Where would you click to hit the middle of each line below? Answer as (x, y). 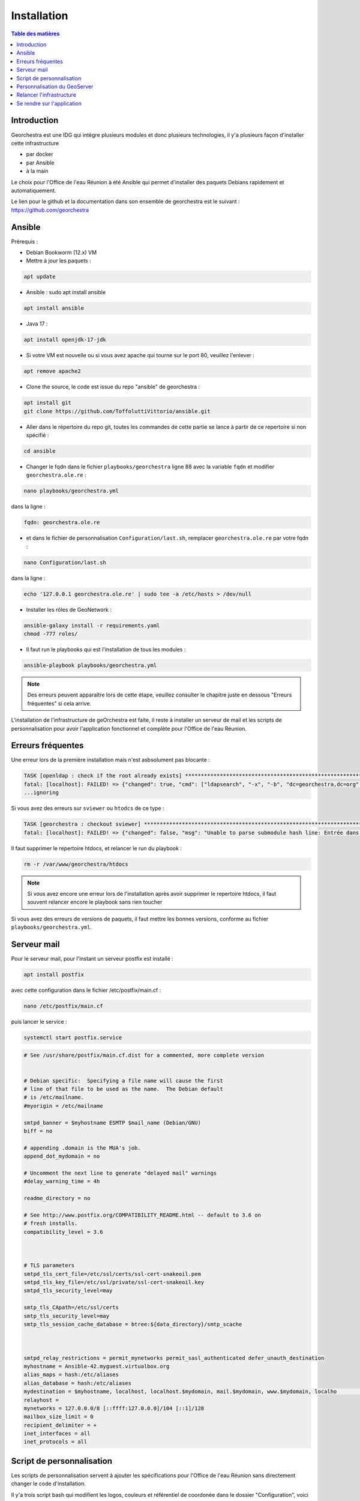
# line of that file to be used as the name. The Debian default (123, 1089)
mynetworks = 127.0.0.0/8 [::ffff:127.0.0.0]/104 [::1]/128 (114, 1408)
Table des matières (35, 34)
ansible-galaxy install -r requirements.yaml (92, 625)
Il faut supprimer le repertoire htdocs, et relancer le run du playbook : (97, 848)
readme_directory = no (57, 1198)
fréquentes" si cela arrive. (59, 703)
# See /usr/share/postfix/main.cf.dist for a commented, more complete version (144, 1056)
